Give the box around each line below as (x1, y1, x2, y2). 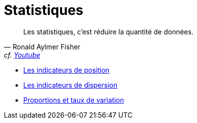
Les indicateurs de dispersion (23, 80, 117, 89)
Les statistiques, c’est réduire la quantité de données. (23, 27, 194, 36)
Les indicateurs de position (23, 65, 110, 74)
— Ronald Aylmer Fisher (4, 42, 81, 51)
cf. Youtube (4, 50, 41, 59)
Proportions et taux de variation (23, 95, 124, 104)
